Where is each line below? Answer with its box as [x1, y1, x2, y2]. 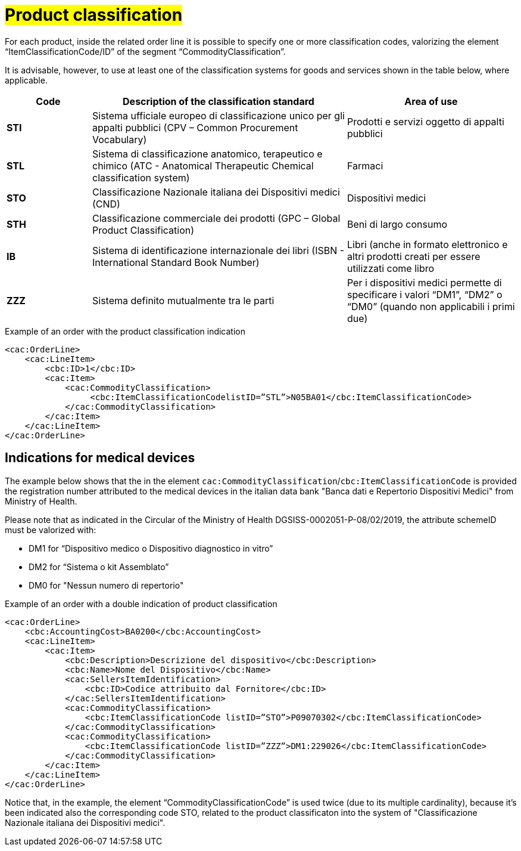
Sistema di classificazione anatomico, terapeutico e [92, 147, 323, 160]
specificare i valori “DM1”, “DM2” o [347, 288, 503, 301]
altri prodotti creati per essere [347, 250, 481, 262]
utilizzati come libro [347, 262, 435, 274]
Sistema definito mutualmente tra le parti [92, 294, 274, 307]
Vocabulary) [92, 133, 147, 146]
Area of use [404, 95, 458, 107]
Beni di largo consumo [347, 218, 448, 230]
